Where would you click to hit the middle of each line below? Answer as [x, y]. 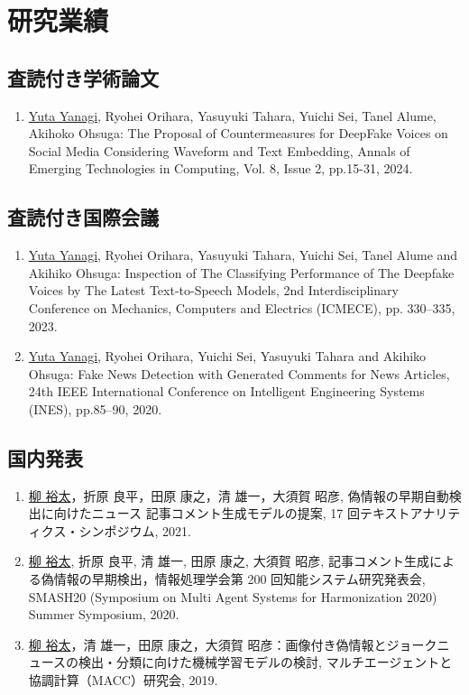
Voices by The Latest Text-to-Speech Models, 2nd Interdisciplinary [213, 290]
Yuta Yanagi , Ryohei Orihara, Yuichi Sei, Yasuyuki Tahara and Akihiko [227, 356]
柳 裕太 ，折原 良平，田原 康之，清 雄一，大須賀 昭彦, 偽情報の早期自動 [239, 495]
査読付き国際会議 [83, 217]
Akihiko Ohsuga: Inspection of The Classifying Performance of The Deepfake [241, 272]
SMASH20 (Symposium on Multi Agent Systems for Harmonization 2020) [233, 596]
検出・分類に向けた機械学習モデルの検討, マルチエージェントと [266, 662]
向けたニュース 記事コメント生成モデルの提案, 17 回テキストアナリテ [257, 513]
